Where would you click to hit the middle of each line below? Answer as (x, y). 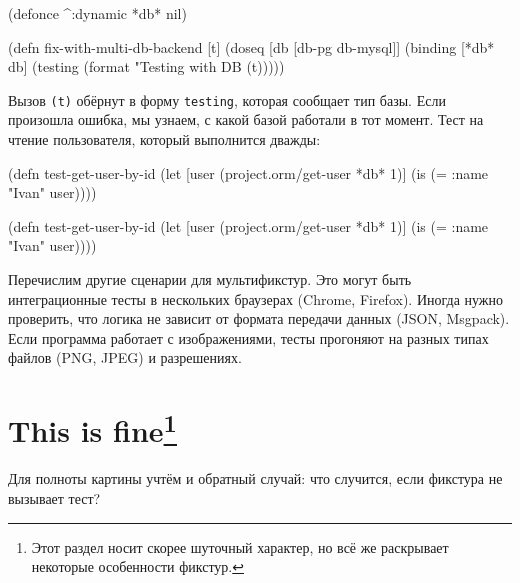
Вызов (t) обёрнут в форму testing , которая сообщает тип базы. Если (227, 99)
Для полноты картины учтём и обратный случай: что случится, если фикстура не (255, 478)
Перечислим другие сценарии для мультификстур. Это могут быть (210, 279)
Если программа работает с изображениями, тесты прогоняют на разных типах (248, 337)
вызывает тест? (54, 498)
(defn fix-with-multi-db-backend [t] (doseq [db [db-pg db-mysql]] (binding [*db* (251, 46)
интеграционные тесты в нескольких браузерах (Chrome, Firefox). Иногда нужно (256, 298)
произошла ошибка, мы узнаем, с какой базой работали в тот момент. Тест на (246, 119)
